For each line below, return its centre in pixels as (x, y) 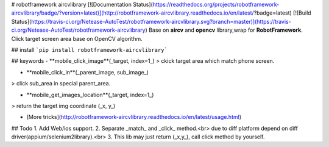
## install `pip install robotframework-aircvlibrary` (89, 49)
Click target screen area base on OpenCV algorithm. (77, 38)
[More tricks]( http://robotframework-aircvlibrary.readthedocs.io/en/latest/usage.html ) (134, 117)
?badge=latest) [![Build (282, 13)
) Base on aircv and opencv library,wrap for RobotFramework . (224, 30)
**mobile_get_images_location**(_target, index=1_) (90, 95)
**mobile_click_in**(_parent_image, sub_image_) (88, 72)
